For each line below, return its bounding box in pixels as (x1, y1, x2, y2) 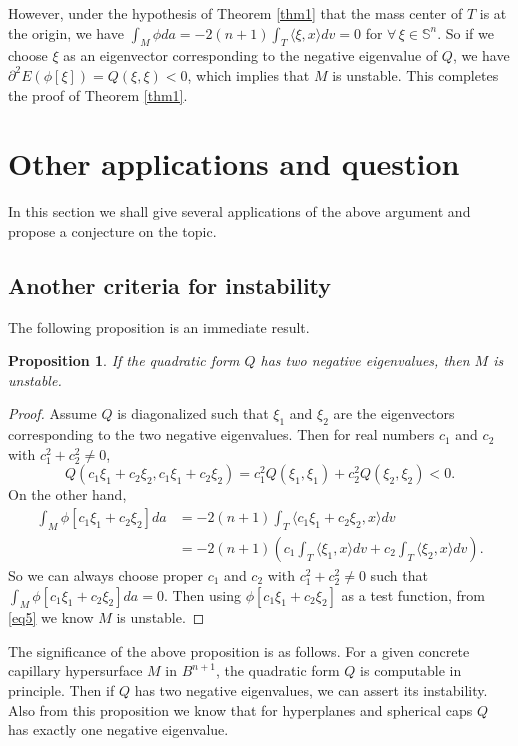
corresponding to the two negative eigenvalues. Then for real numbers (8, 424, 435, 445)
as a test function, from (341, 584, 485, 605)
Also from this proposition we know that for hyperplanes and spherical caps (8, 699, 473, 720)
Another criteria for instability (8, 269, 332, 300)
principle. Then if (8, 680, 115, 701)
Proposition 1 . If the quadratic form (8, 350, 240, 371)
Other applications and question (8, 143, 460, 184)
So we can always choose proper (8, 564, 204, 585)
